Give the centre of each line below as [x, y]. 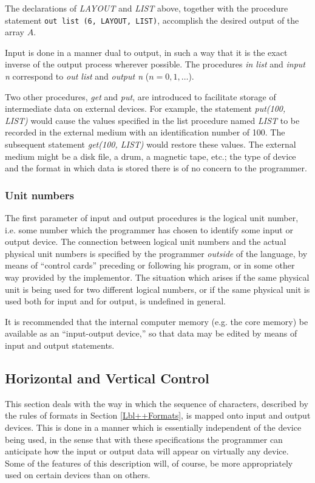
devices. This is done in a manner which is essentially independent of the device [153, 427]
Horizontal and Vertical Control [107, 378]
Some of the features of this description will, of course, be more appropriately [149, 463]
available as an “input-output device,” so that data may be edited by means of [151, 333]
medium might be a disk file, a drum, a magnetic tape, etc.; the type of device [151, 156]
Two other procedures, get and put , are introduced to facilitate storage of [141, 96]
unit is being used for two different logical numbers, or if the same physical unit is [157, 289]
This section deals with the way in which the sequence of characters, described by [157, 403]
